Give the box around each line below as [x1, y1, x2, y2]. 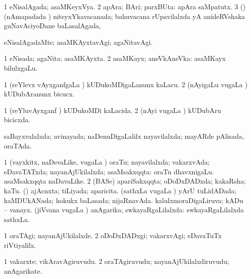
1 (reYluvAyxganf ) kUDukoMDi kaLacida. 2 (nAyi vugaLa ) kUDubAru [4, 105, 221, 115]
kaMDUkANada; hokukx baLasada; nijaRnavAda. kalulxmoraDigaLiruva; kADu [4, 195, 243, 205]
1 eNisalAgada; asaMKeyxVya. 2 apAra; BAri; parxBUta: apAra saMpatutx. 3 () [4, 1, 246, 11]
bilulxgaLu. [4, 62, 38, 73]
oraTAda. [4, 140, 32, 150]
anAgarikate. [4, 266, 42, 276]
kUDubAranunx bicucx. [4, 89, 75, 99]
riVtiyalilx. [4, 240, 36, 250]
